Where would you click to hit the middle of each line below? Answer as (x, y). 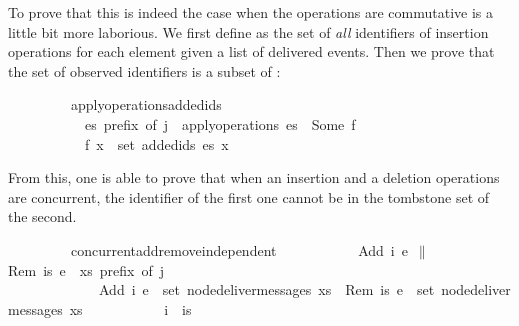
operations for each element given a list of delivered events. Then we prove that (251, 51)
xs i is (130, 308)
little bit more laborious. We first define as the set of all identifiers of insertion (248, 31)
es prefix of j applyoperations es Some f (220, 123)
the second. (42, 216)
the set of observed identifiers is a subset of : (144, 70)
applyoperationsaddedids (146, 104)
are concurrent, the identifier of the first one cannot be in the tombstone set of (249, 196)
